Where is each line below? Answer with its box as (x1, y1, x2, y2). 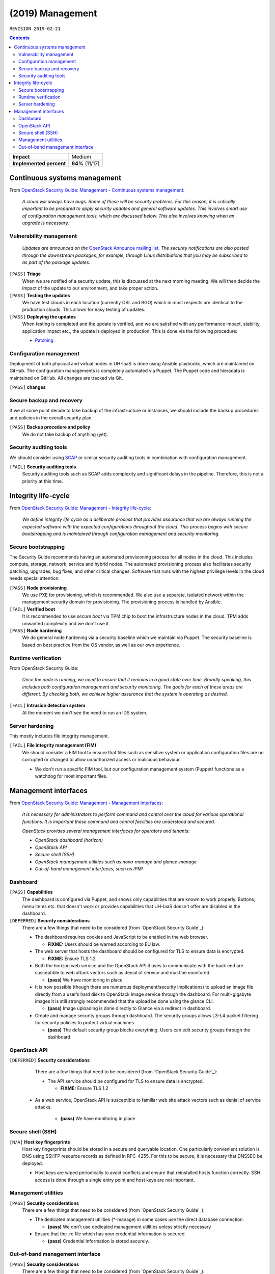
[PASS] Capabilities (9, 889, 53, 895)
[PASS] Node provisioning (9, 585, 67, 591)
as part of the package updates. (22, 259, 91, 265)
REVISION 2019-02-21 (9, 25, 61, 32)
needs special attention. (9, 575, 60, 581)
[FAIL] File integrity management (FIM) (9, 742, 97, 749)
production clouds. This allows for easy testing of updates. (22, 306, 146, 313)
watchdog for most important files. (35, 773, 108, 779)
